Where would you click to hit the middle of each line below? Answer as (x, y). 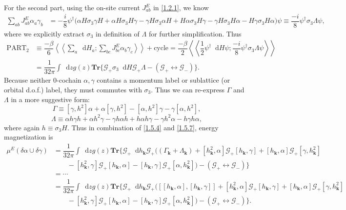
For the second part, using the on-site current (72, 7)
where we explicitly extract (44, 33)
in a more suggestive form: (50, 99)
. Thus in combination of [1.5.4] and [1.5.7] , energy (143, 127)
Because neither (28, 80)
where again (22, 127)
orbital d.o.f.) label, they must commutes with (73, 89)
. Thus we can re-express (188, 89)
